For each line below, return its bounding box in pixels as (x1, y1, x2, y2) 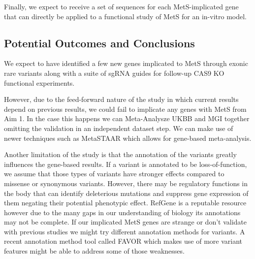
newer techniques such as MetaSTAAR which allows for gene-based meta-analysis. (4, 132, 252, 143)
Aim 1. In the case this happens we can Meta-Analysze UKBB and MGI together (4, 113, 250, 124)
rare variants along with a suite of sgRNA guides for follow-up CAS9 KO (4, 67, 224, 78)
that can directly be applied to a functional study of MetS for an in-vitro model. (4, 11, 247, 21)
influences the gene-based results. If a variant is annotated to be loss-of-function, (4, 159, 247, 169)
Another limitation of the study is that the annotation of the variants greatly (4, 149, 237, 160)
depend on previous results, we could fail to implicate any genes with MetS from (4, 103, 247, 114)
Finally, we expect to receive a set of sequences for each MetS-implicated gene (4, 1, 239, 11)
